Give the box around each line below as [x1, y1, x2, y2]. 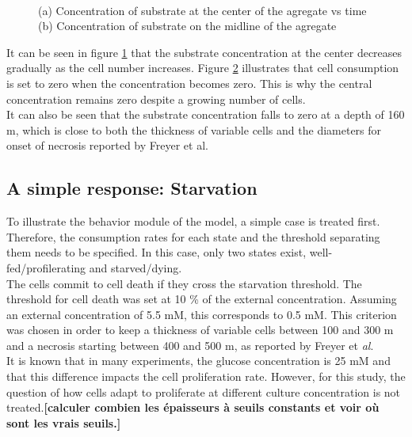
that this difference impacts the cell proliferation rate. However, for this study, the [6, 368, 406, 385]
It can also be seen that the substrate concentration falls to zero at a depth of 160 [6, 106, 405, 123]
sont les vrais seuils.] [6, 414, 121, 431]
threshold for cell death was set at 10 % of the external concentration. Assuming [6, 291, 397, 307]
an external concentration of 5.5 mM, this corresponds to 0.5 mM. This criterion [6, 306, 397, 322]
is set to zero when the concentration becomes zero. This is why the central [6, 74, 372, 91]
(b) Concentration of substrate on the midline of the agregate [38, 17, 337, 34]
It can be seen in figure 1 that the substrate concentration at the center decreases [6, 44, 402, 60]
